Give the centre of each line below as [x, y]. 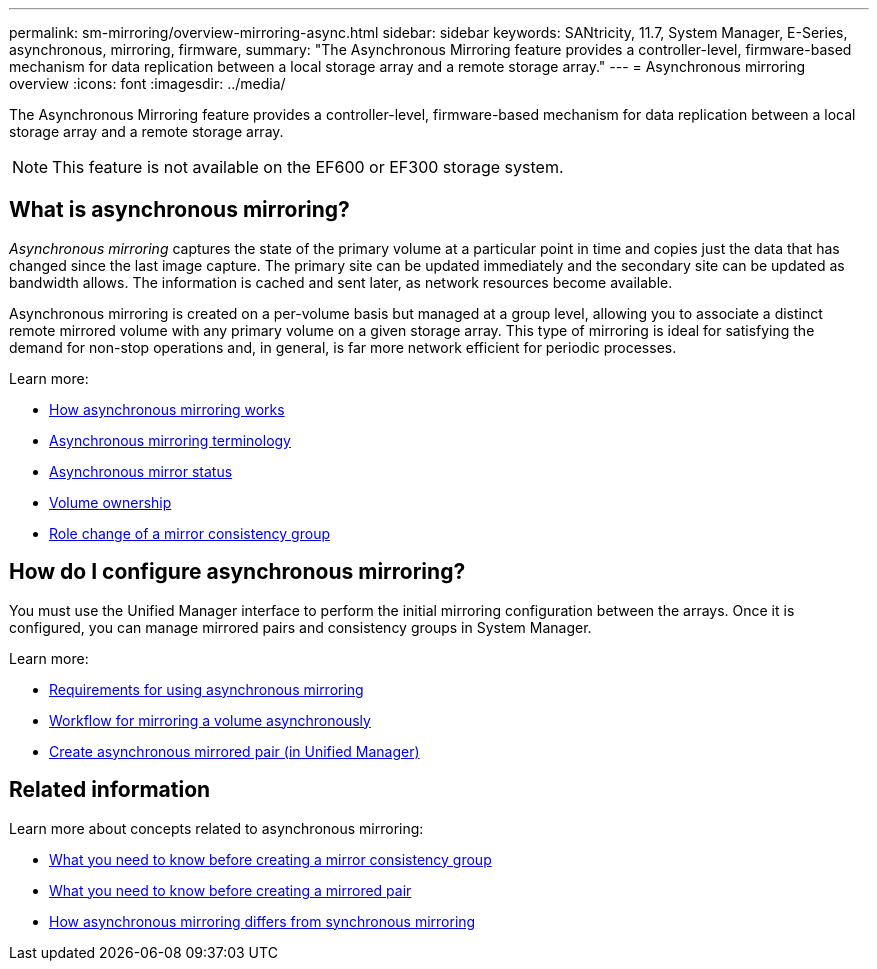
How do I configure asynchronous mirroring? [237, 572]
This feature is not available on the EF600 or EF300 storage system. [308, 167]
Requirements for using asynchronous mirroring [206, 689]
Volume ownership [110, 502]
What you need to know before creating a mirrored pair [230, 890]
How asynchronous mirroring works [167, 409]
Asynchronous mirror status [141, 471]
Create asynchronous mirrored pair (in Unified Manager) [234, 751]
